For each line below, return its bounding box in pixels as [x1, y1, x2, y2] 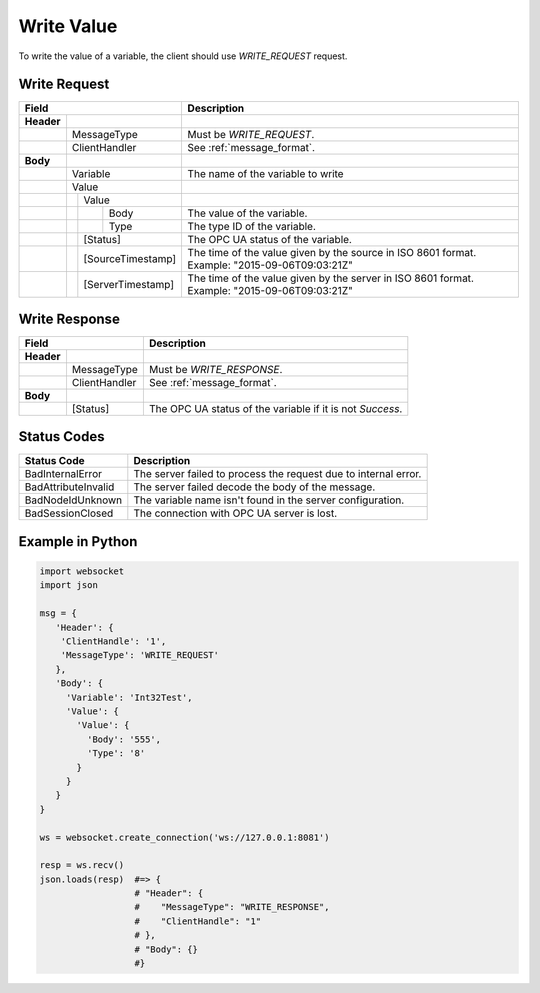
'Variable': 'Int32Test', [65, 691, 194, 703]
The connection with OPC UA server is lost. [133, 506, 338, 520]
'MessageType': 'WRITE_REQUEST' [60, 650, 220, 661]
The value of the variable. [187, 206, 308, 220]
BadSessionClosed [24, 506, 114, 520]
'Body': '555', [86, 733, 162, 745]
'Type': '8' [86, 748, 146, 759]
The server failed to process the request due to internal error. [133, 467, 422, 481]
